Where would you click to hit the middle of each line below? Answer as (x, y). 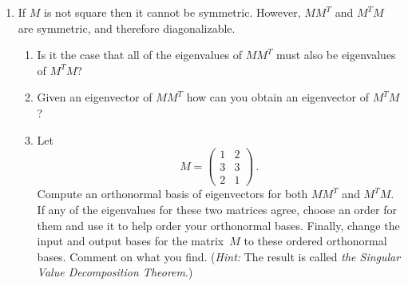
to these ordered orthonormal (315, 241)
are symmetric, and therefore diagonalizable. (127, 28)
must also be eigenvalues (336, 55)
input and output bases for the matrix (131, 241)
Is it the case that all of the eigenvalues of (140, 55)
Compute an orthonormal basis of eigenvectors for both (172, 194)
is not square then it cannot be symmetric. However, (172, 12)
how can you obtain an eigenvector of (277, 97)
